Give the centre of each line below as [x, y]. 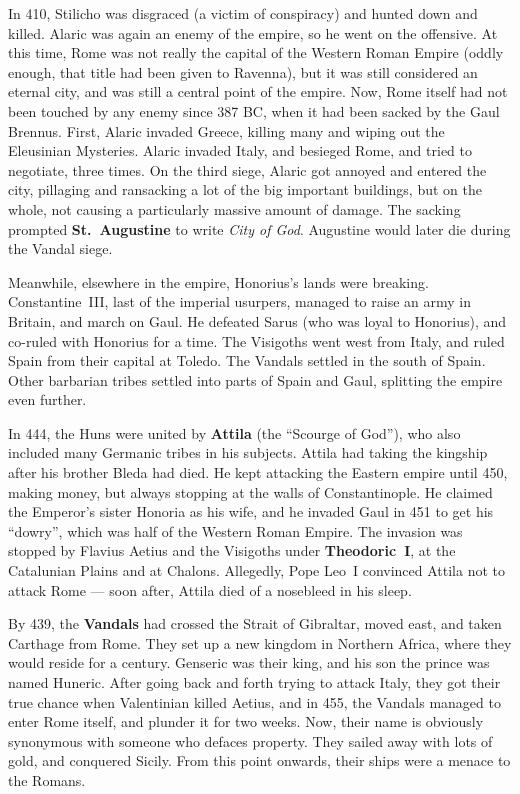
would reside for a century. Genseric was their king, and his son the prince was [249, 662]
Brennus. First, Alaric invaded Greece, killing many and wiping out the [226, 130]
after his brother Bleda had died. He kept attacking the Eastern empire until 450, [258, 472]
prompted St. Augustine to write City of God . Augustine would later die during [259, 228]
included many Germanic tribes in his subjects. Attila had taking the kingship [248, 452]
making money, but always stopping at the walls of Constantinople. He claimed [250, 491]
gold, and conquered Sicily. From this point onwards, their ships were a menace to [259, 760]
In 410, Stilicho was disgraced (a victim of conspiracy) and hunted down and [243, 13]
